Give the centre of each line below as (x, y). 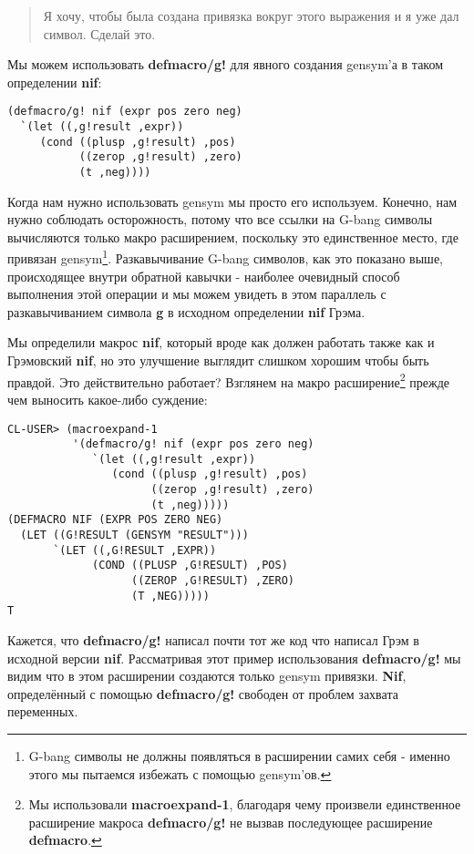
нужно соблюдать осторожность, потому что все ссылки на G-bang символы (220, 219)
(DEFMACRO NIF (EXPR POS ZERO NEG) (115, 520)
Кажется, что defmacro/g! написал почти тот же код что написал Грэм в (213, 640)
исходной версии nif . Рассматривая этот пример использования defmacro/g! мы (234, 658)
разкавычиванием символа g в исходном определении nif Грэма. (186, 311)
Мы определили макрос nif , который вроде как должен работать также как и (221, 342)
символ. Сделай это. (99, 33)
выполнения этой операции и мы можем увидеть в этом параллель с (197, 294)
